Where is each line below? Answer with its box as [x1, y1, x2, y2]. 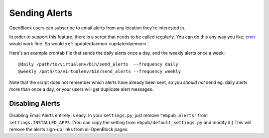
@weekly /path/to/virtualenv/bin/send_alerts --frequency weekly [18, 69, 181, 74]
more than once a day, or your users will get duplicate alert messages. [9, 86, 154, 92]
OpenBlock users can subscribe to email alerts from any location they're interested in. [9, 25, 185, 31]
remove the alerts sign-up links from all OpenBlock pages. [9, 126, 129, 132]
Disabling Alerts [9, 99, 60, 108]
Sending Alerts [9, 7, 73, 18]
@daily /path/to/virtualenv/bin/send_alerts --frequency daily [18, 62, 179, 67]
